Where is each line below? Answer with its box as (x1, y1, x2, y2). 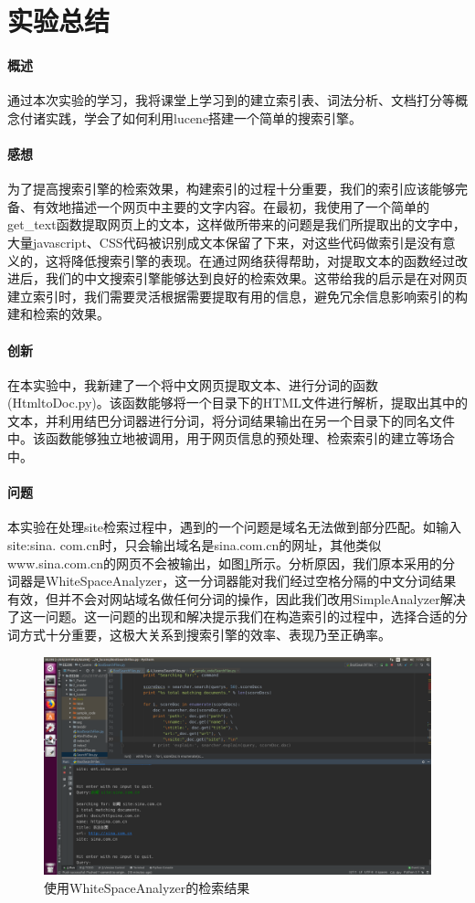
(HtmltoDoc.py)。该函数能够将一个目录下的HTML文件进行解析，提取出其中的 (7, 393, 469, 412)
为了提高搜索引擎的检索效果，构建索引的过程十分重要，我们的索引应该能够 (7, 179, 455, 198)
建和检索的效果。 (7, 304, 110, 324)
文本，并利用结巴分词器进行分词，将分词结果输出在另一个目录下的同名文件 (7, 410, 455, 430)
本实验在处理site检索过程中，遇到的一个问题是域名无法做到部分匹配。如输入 (7, 517, 462, 536)
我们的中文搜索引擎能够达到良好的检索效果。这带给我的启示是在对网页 (45, 269, 468, 288)
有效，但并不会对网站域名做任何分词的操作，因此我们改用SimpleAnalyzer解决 (7, 589, 466, 608)
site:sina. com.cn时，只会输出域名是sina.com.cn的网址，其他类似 (7, 536, 382, 555)
